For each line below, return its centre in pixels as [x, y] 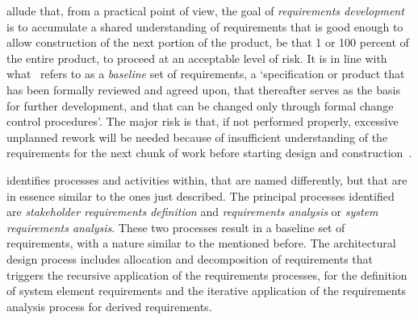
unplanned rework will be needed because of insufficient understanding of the [197, 137]
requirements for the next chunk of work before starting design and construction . [209, 153]
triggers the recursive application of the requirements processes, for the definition [207, 274]
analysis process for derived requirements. [109, 306]
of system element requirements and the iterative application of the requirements [207, 291]
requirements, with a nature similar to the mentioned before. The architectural [201, 243]
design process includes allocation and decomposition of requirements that [190, 258]
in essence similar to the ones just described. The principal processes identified [201, 195]
